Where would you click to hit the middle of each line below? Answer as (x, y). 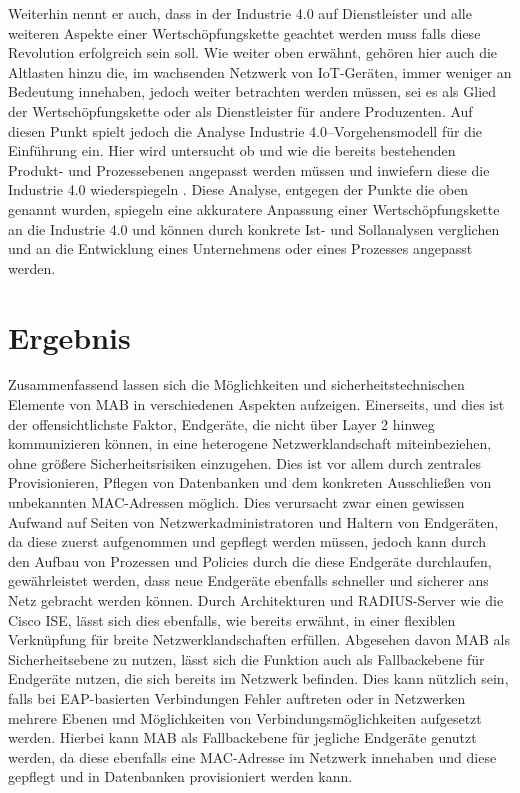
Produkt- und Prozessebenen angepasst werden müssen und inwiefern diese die (249, 169)
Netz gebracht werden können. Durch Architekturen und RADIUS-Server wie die (256, 599)
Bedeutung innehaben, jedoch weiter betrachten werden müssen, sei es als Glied (252, 91)
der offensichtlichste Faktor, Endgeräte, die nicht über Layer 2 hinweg (221, 423)
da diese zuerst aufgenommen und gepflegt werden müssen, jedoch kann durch (247, 541)
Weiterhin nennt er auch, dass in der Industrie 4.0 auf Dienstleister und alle (240, 13)
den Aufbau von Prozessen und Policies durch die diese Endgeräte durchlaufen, (250, 560)
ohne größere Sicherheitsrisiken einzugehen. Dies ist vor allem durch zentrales (244, 462)
